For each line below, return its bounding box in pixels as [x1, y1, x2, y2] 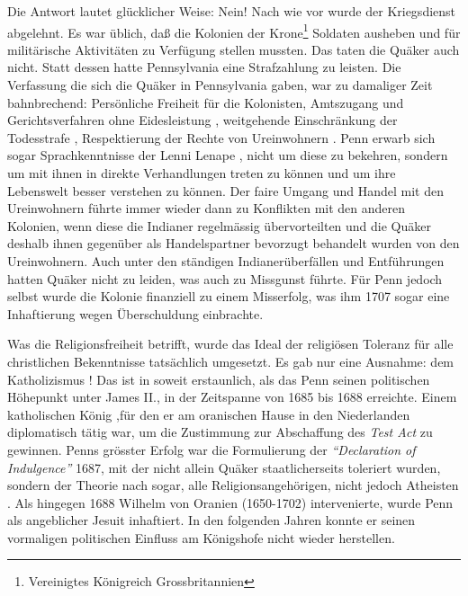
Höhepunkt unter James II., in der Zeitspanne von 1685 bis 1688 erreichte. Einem [7, 387, 457, 406]
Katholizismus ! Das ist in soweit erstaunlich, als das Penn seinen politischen [7, 369, 430, 388]
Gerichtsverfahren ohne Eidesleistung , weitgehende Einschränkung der [7, 111, 398, 129]
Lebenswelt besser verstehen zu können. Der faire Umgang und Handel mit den [7, 181, 444, 200]
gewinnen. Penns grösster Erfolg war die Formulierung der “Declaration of [7, 440, 416, 458]
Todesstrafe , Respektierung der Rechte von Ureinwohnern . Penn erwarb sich [7, 128, 436, 147]
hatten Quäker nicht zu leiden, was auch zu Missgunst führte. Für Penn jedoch [7, 269, 443, 288]
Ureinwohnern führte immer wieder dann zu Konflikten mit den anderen [7, 199, 406, 218]
